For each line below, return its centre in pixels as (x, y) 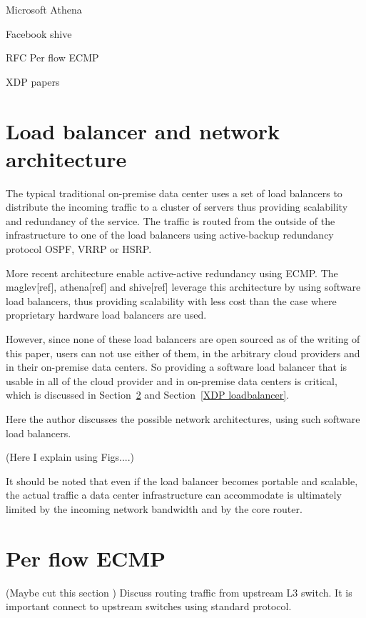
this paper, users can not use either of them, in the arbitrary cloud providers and (183, 353)
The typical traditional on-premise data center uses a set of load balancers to (174, 193)
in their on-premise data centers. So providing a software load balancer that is (177, 367)
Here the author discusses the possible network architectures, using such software (183, 419)
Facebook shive (39, 33)
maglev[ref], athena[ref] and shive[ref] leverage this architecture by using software (183, 287)
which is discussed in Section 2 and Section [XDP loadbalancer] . (148, 395)
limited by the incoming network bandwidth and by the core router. (154, 508)
